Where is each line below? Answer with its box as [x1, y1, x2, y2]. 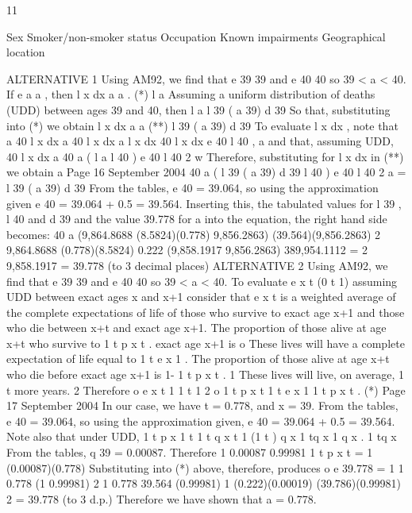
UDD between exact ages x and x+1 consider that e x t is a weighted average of [6, 288, 396, 305]
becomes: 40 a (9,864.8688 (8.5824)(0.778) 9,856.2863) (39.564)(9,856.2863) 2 [6, 226, 381, 242]
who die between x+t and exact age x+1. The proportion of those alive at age [6, 319, 387, 336]
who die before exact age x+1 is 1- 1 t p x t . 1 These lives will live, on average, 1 [6, 366, 405, 383]
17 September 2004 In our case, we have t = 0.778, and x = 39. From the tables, [6, 397, 399, 414]
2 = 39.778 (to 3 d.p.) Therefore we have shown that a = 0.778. [6, 490, 317, 507]
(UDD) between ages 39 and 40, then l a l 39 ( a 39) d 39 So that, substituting [6, 101, 391, 118]
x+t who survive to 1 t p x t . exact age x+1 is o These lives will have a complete [6, 334, 405, 351]
